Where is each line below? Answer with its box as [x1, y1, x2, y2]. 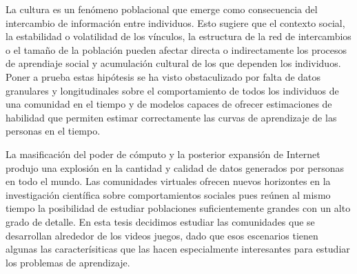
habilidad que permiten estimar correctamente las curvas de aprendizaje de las [6, 110, 337, 124]
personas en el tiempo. [6, 124, 101, 138]
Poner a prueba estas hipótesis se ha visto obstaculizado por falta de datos [6, 69, 321, 84]
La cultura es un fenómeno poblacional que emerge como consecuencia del [6, 2, 318, 16]
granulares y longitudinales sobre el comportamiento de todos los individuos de [6, 83, 339, 97]
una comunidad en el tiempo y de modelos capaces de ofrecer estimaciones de [6, 97, 332, 111]
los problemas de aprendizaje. [6, 255, 130, 269]
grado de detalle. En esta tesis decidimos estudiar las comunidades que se [6, 214, 315, 228]
